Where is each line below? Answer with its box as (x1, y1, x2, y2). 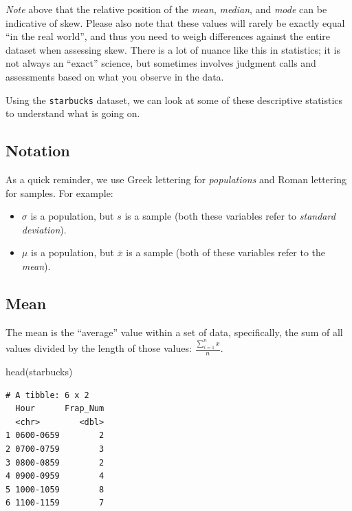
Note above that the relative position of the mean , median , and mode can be (5, 2, 327, 16)
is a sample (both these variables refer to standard (124, 209, 335, 223)
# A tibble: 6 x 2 (5, 390, 89, 400)
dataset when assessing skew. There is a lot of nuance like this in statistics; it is (5, 42, 340, 56)
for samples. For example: (5, 185, 113, 200)
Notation (5, 140, 70, 161)
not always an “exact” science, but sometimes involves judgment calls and (5, 56, 316, 70)
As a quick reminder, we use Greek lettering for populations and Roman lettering (5, 172, 346, 187)
